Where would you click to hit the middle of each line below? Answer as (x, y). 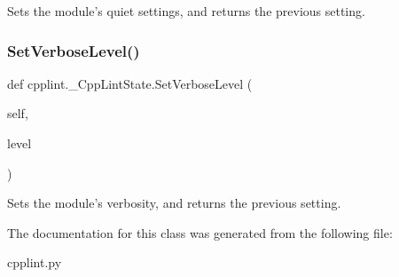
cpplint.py (35, 262)
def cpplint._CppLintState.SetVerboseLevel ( (130, 83)
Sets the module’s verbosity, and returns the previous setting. (174, 203)
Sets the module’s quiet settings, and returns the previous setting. (186, 11)
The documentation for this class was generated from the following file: (200, 232)
